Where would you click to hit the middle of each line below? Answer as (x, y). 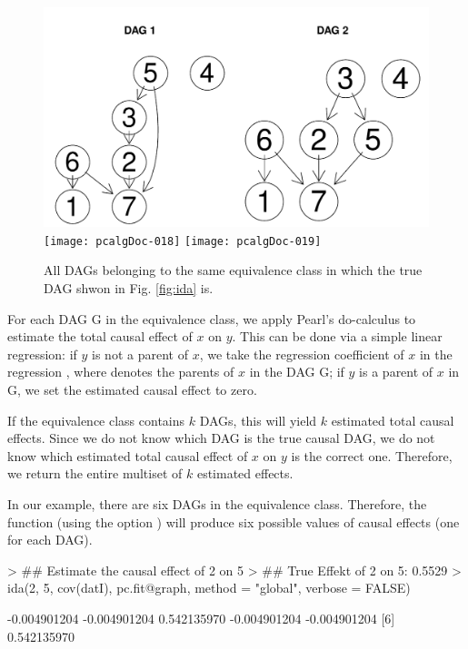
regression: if (42, 354)
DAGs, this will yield (258, 420)
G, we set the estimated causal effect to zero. (132, 390)
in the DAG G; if (297, 372)
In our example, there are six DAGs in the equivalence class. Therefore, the (217, 504)
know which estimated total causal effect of (128, 455)
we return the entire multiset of (95, 473)
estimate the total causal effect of (100, 336)
